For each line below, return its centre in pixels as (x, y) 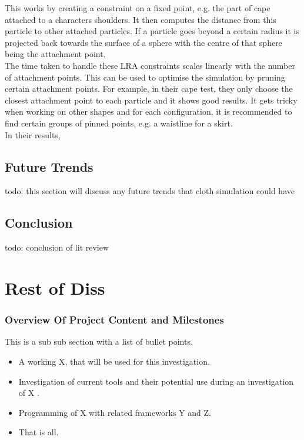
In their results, (33, 134)
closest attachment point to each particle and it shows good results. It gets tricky (151, 100)
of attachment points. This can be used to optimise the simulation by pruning (145, 77)
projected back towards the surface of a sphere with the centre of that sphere (143, 42)
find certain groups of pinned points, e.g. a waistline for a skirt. (119, 123)
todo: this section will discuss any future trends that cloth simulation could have (150, 191)
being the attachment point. (55, 54)
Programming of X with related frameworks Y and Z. (115, 412)
